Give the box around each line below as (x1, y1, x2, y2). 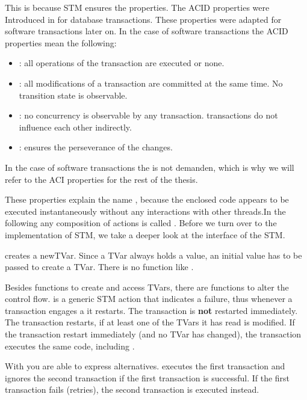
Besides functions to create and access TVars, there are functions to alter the (5, 280, 289, 293)
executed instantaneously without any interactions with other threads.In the (5, 205, 286, 217)
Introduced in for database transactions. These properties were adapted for (5, 13, 282, 25)
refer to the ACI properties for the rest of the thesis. (5, 173, 198, 185)
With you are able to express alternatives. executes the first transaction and (5, 360, 285, 372)
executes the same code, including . (5, 339, 135, 352)
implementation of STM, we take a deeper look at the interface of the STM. (5, 228, 285, 241)
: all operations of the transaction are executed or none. (19, 57, 225, 69)
